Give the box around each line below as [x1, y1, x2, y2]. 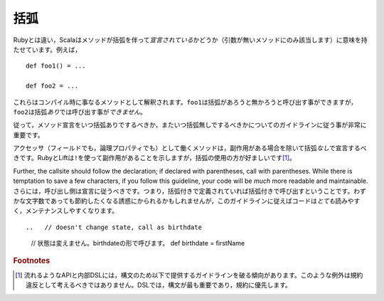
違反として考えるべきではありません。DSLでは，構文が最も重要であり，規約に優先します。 [26, 281, 292, 290]
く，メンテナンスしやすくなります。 [13, 206, 119, 215]
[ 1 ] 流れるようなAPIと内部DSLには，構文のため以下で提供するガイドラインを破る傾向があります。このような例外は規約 [15, 270, 363, 279]
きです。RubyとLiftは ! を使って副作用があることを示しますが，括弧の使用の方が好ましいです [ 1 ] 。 [13, 154, 297, 162]
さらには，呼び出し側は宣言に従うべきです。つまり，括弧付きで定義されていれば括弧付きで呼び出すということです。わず [13, 186, 366, 195]
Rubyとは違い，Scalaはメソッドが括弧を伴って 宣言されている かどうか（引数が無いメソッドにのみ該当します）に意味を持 [13, 36, 368, 44]
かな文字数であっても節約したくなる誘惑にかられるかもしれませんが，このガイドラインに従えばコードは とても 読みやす [13, 196, 361, 206]
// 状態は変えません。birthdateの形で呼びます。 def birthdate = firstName [31, 239, 245, 248]
